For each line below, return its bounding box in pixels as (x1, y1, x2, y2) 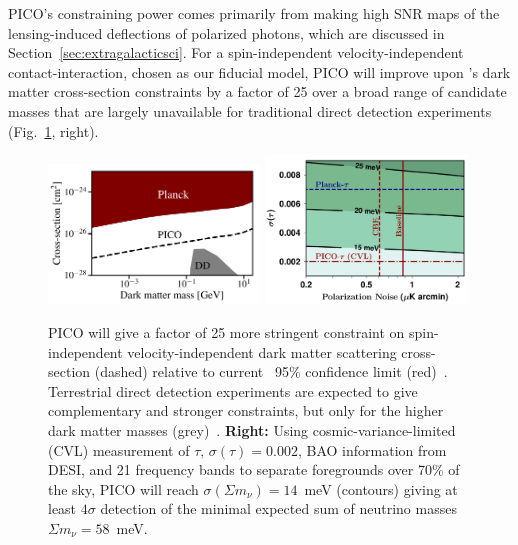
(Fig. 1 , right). (8, 120, 99, 141)
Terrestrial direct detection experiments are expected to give (48, 380, 418, 401)
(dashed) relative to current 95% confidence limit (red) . (94, 361, 448, 382)
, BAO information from (297, 439, 447, 460)
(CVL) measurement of (48, 439, 190, 460)
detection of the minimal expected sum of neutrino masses (100, 498, 457, 519)
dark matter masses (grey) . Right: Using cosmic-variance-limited (48, 419, 456, 440)
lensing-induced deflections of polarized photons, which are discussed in (8, 22, 445, 43)
